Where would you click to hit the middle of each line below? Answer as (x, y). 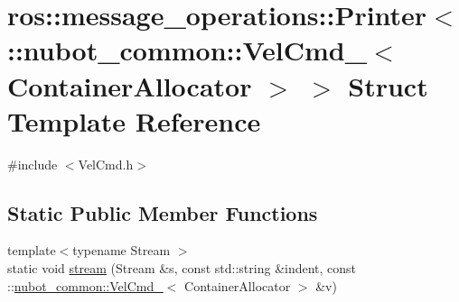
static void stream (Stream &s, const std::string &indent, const (182, 268)
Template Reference (134, 120)
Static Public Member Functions (163, 212)
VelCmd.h (106, 164)
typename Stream (122, 250)
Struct (388, 85)
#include (33, 164)
